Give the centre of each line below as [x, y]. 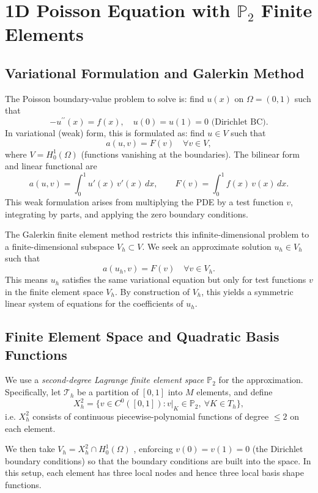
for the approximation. [261, 380]
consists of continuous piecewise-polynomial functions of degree [151, 416]
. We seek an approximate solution [207, 246]
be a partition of [108, 392]
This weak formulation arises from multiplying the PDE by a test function [144, 202]
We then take [30, 449]
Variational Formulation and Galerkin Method [155, 72]
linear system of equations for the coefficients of [94, 303]
